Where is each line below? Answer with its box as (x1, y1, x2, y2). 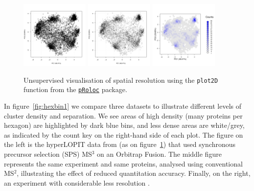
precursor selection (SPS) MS (4, 149, 92, 159)
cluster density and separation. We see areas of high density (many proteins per (4, 110, 243, 120)
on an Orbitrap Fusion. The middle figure (97, 149, 222, 159)
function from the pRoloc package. (23, 84, 127, 95)
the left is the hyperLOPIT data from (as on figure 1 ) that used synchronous (4, 139, 236, 149)
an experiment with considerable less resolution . (4, 177, 150, 188)
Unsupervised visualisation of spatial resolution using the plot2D (23, 74, 218, 85)
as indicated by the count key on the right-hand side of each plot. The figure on (4, 129, 243, 140)
